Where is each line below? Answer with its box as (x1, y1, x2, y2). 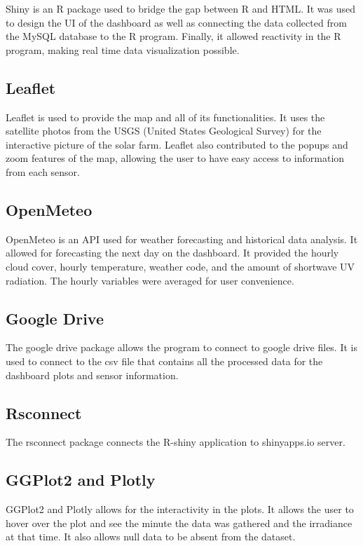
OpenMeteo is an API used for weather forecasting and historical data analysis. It (6, 231, 358, 246)
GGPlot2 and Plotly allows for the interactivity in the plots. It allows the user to (6, 502, 354, 517)
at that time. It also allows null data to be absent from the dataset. (6, 529, 296, 544)
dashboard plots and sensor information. (6, 367, 179, 382)
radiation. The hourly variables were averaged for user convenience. (6, 273, 294, 287)
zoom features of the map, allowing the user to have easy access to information (6, 151, 345, 165)
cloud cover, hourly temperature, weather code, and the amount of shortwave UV (6, 259, 355, 273)
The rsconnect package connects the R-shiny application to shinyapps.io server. (6, 435, 345, 449)
